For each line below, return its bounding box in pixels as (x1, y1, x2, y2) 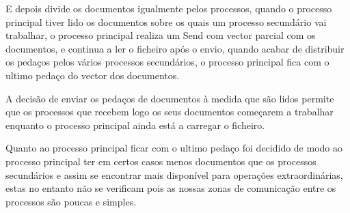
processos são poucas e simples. (5, 194, 137, 208)
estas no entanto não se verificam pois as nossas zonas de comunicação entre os (5, 181, 336, 195)
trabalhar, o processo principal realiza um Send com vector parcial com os (5, 28, 316, 42)
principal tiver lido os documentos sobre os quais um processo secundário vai (5, 14, 327, 29)
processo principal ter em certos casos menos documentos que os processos (5, 154, 317, 168)
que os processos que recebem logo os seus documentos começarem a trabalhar (5, 104, 334, 119)
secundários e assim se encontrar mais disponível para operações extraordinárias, (5, 167, 343, 182)
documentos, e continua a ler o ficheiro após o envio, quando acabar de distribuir (5, 41, 345, 55)
